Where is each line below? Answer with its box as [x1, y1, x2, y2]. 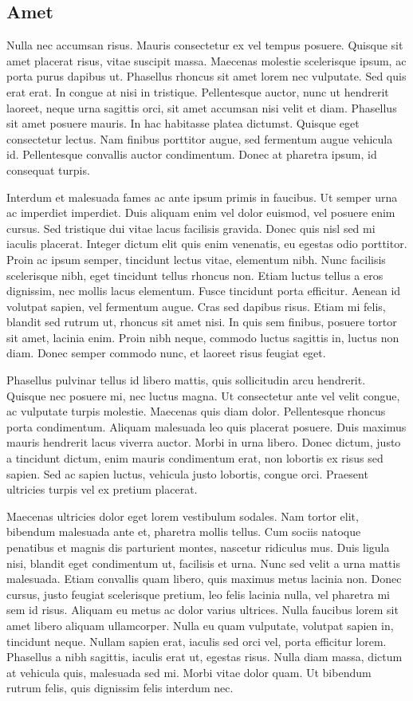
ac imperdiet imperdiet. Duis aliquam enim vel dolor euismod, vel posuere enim [6, 204, 395, 221]
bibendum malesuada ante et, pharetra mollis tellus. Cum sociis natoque [6, 523, 361, 540]
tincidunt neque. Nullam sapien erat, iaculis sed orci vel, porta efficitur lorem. [6, 632, 387, 649]
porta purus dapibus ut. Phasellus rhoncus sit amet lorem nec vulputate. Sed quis [6, 68, 407, 85]
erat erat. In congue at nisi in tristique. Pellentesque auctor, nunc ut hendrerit [6, 83, 389, 100]
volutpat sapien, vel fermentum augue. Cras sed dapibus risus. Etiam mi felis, [6, 297, 386, 314]
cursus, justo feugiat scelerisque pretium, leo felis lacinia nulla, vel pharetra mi [6, 585, 390, 602]
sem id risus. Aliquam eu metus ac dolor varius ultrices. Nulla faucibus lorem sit [6, 601, 399, 618]
